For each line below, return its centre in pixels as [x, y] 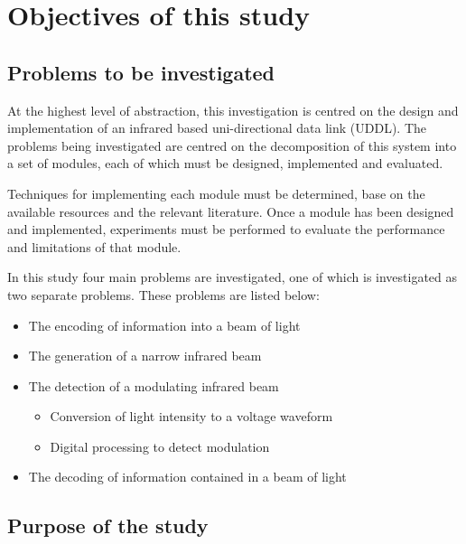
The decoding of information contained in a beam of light [187, 477]
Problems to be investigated [141, 72]
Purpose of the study [108, 525]
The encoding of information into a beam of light [164, 325]
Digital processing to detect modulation [160, 446]
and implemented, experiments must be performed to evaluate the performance [226, 229]
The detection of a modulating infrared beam [154, 385]
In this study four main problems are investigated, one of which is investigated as [233, 277]
